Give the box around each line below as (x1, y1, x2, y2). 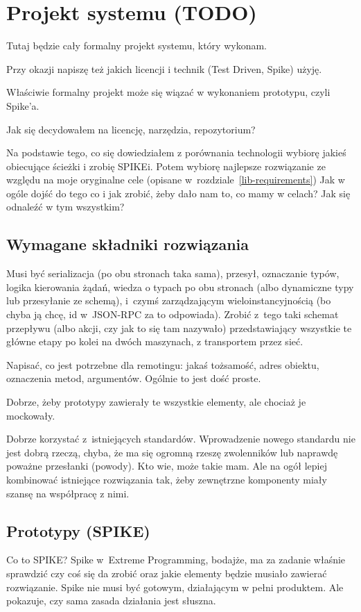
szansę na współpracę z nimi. (6, 486, 130, 500)
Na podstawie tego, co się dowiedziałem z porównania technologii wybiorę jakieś (6, 145, 346, 160)
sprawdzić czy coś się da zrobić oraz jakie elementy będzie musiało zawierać (6, 565, 327, 580)
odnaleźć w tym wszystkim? (6, 199, 125, 214)
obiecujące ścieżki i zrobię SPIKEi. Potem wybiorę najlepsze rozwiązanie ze (6, 158, 326, 173)
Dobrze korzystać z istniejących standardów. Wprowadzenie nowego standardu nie (6, 431, 355, 446)
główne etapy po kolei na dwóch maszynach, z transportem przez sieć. (6, 334, 303, 349)
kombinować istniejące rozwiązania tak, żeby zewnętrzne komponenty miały (6, 472, 327, 486)
